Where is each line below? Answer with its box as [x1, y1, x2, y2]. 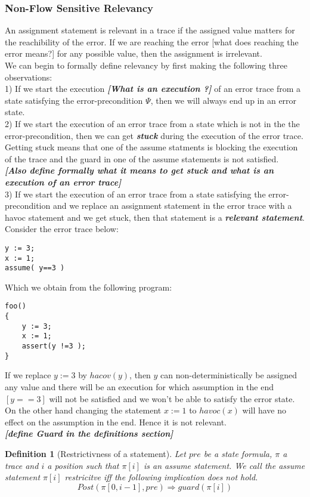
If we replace [5, 369, 51, 381]
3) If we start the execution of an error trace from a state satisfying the [5, 187, 266, 200]
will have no [242, 404, 287, 416]
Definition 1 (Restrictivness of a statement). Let [5, 447, 186, 459]
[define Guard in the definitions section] [5, 427, 173, 440]
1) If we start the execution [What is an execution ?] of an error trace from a [5, 82, 301, 95]
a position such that [47, 459, 119, 471]
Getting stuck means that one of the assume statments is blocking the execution [5, 141, 298, 153]
